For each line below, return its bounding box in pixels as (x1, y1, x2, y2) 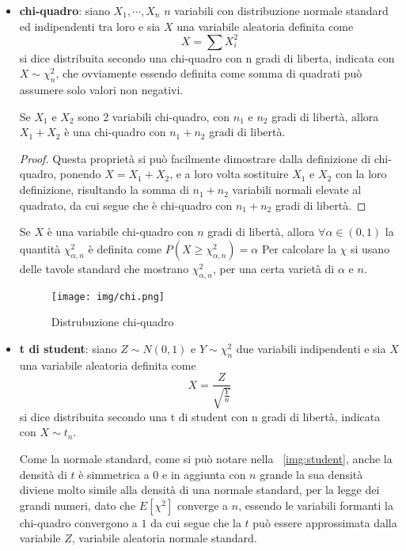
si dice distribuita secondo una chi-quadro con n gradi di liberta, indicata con (19, 49, 395, 66)
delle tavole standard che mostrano (19, 260, 189, 276)
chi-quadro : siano (19, 2, 110, 18)
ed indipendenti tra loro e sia (19, 17, 161, 34)
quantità (19, 240, 61, 256)
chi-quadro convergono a (19, 514, 138, 530)
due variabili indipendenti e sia (236, 340, 386, 356)
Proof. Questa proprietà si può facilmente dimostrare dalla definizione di (19, 150, 371, 166)
